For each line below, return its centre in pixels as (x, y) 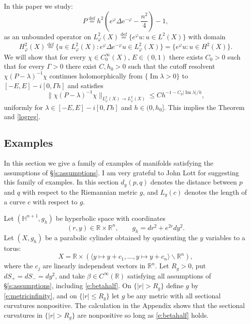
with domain (207, 36)
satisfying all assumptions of (169, 275)
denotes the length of (216, 192)
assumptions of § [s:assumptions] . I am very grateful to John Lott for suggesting (121, 172)
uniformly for (23, 107)
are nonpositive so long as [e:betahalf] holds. (143, 315)
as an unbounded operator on (48, 36)
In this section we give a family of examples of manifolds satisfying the (109, 163)
